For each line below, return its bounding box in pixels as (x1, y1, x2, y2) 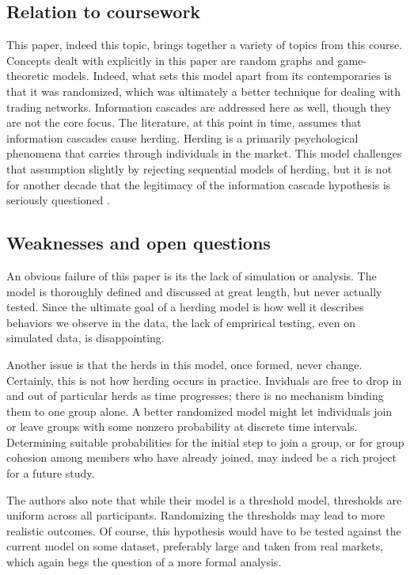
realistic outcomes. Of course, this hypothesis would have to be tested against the (6, 522, 401, 539)
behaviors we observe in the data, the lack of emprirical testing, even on (6, 314, 355, 330)
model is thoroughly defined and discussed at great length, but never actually (6, 283, 382, 299)
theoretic (6, 67, 49, 84)
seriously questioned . (6, 192, 110, 208)
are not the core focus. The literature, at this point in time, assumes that (6, 114, 362, 131)
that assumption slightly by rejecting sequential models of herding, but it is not (6, 160, 393, 177)
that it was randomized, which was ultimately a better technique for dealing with (6, 82, 401, 99)
